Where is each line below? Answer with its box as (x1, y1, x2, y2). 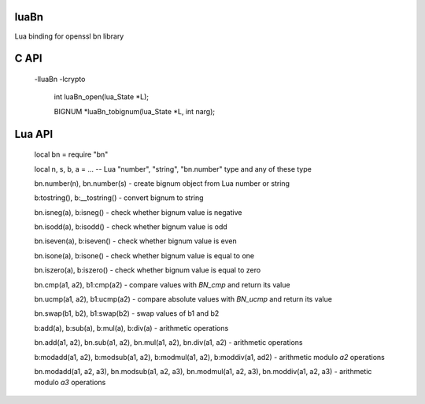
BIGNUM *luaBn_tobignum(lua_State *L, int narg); (54, 106, 216, 116)
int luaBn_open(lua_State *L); (54, 92, 150, 102)
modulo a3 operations (34, 378, 106, 387)
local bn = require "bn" (34, 150, 109, 159)
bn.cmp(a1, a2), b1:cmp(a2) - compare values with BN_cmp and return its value (34, 280, 290, 289)
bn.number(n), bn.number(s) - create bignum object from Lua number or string (34, 178, 290, 188)
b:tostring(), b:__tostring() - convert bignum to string (34, 193, 204, 202)
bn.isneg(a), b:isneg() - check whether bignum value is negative (34, 207, 242, 217)
